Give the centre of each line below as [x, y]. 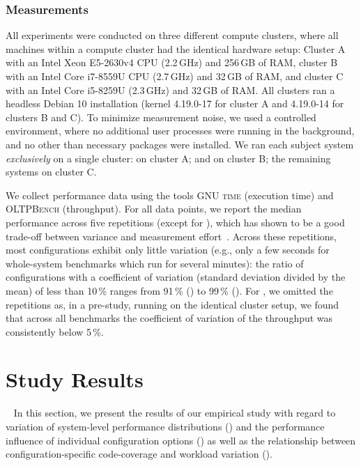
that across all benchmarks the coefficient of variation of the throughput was [169, 318]
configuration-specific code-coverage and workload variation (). [139, 454]
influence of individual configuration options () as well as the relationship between [181, 440]
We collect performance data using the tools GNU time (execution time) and [170, 195]
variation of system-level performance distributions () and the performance [165, 426]
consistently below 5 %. [55, 331]
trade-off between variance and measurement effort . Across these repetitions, [171, 236]
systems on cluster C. [51, 172]
